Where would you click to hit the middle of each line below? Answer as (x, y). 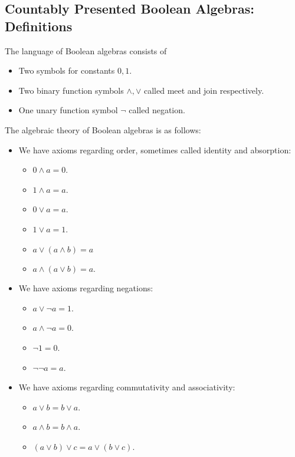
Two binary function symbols (71, 90)
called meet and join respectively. (204, 90)
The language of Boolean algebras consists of (86, 50)
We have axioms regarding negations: (86, 288)
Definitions (39, 26)
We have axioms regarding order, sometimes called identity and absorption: (155, 149)
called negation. (157, 110)
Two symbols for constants (67, 70)
